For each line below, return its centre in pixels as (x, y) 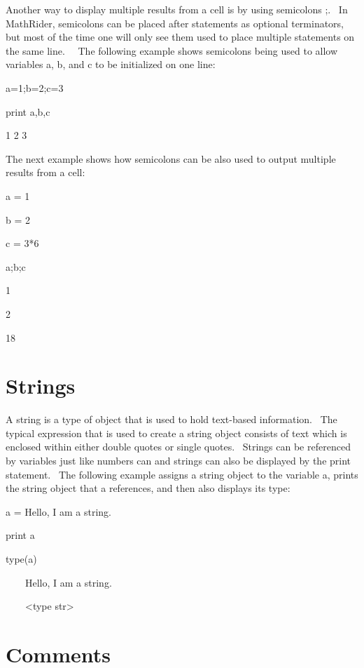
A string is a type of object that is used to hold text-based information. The (171, 419)
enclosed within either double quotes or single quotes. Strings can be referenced (178, 447)
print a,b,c (28, 111)
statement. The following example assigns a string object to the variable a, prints (182, 474)
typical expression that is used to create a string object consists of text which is (176, 433)
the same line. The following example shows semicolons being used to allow (172, 50)
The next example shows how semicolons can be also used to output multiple (171, 158)
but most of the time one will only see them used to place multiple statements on (180, 37)
